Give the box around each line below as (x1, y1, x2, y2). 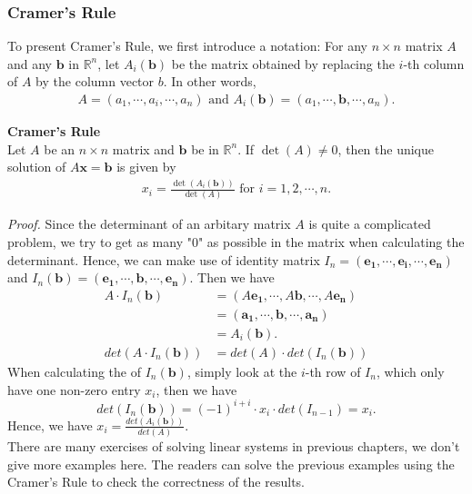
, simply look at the (186, 361, 297, 380)
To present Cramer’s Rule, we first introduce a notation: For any (7, 36, 367, 55)
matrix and (112, 139, 175, 158)
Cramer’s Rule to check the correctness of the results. (7, 472, 305, 491)
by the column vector (35, 72, 155, 91)
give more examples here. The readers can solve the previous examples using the (7, 454, 455, 473)
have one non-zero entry (7, 380, 141, 399)
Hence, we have (7, 415, 93, 434)
